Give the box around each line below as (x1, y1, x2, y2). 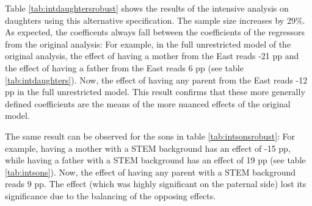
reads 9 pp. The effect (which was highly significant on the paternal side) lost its (5, 177, 307, 190)
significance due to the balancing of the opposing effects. (5, 189, 216, 202)
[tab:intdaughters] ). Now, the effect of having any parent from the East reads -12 (5, 73, 308, 86)
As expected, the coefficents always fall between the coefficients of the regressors (5, 26, 305, 38)
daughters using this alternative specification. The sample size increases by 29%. (5, 13, 305, 26)
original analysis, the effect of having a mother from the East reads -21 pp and (5, 49, 299, 62)
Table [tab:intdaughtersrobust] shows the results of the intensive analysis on (5, 2, 289, 14)
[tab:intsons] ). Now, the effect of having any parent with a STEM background (5, 165, 296, 178)
